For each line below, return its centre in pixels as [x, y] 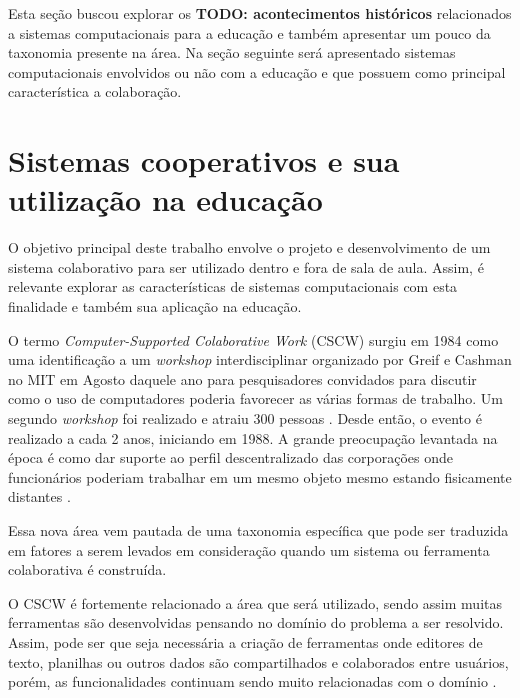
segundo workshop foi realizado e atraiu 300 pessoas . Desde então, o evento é [245, 418]
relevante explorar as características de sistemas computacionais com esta [233, 286]
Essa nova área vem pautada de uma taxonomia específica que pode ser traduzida [258, 530]
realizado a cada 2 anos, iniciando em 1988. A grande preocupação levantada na [253, 437]
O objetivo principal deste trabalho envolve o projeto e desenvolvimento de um [249, 247]
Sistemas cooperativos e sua [204, 160]
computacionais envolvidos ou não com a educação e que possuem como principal [257, 71]
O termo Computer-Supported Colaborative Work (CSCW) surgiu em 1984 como [253, 339]
